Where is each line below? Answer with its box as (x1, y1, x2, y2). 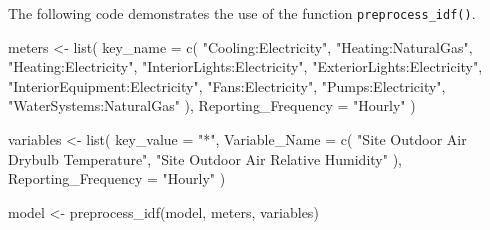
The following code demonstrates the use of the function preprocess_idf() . (8, 3, 476, 23)
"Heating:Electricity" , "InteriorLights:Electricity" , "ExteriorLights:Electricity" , (8, 56, 483, 77)
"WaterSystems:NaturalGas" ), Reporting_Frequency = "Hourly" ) (8, 95, 416, 116)
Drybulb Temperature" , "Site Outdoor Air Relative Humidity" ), (8, 148, 402, 169)
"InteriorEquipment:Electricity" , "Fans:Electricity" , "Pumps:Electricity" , (8, 75, 446, 96)
